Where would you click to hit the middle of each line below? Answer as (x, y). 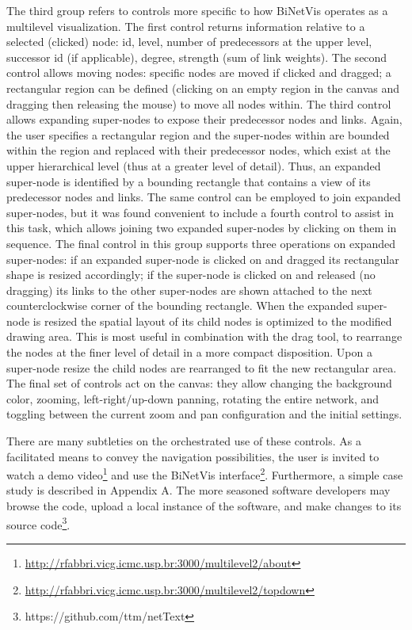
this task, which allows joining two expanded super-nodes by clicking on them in (202, 228)
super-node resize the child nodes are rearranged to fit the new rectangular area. (202, 367)
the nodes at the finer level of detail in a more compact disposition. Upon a (189, 352)
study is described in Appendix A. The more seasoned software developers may (198, 490)
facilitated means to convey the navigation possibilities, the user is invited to (193, 456)
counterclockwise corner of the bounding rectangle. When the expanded (180, 305)
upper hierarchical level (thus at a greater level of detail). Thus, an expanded (194, 165)
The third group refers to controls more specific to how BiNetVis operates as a (197, 10)
